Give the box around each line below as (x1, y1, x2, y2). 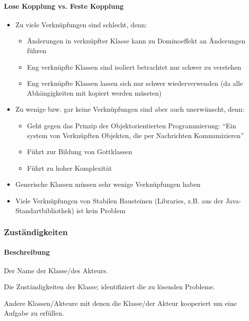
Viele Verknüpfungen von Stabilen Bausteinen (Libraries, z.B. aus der (15, 195, 224, 205)
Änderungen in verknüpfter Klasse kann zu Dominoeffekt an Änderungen (27, 36, 246, 46)
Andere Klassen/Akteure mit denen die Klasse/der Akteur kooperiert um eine (4, 298, 237, 308)
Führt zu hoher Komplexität (27, 162, 112, 173)
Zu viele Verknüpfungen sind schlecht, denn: (15, 19, 147, 29)
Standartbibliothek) (15, 205, 75, 215)
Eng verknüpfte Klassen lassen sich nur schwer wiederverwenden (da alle (27, 78, 243, 88)
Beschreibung (4, 246, 50, 257)
